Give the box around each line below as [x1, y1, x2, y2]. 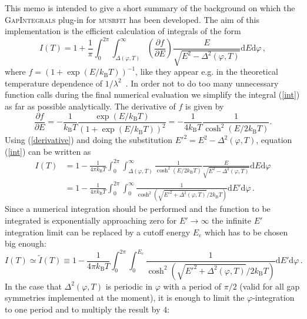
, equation [256, 134, 292, 146]
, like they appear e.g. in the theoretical [135, 65, 278, 78]
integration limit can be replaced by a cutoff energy [5, 225, 191, 238]
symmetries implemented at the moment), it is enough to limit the [5, 291, 245, 304]
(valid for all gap [239, 280, 300, 292]
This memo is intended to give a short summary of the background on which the [5, 2, 295, 14]
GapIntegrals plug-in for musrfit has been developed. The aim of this [5, 13, 260, 25]
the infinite [212, 214, 251, 226]
